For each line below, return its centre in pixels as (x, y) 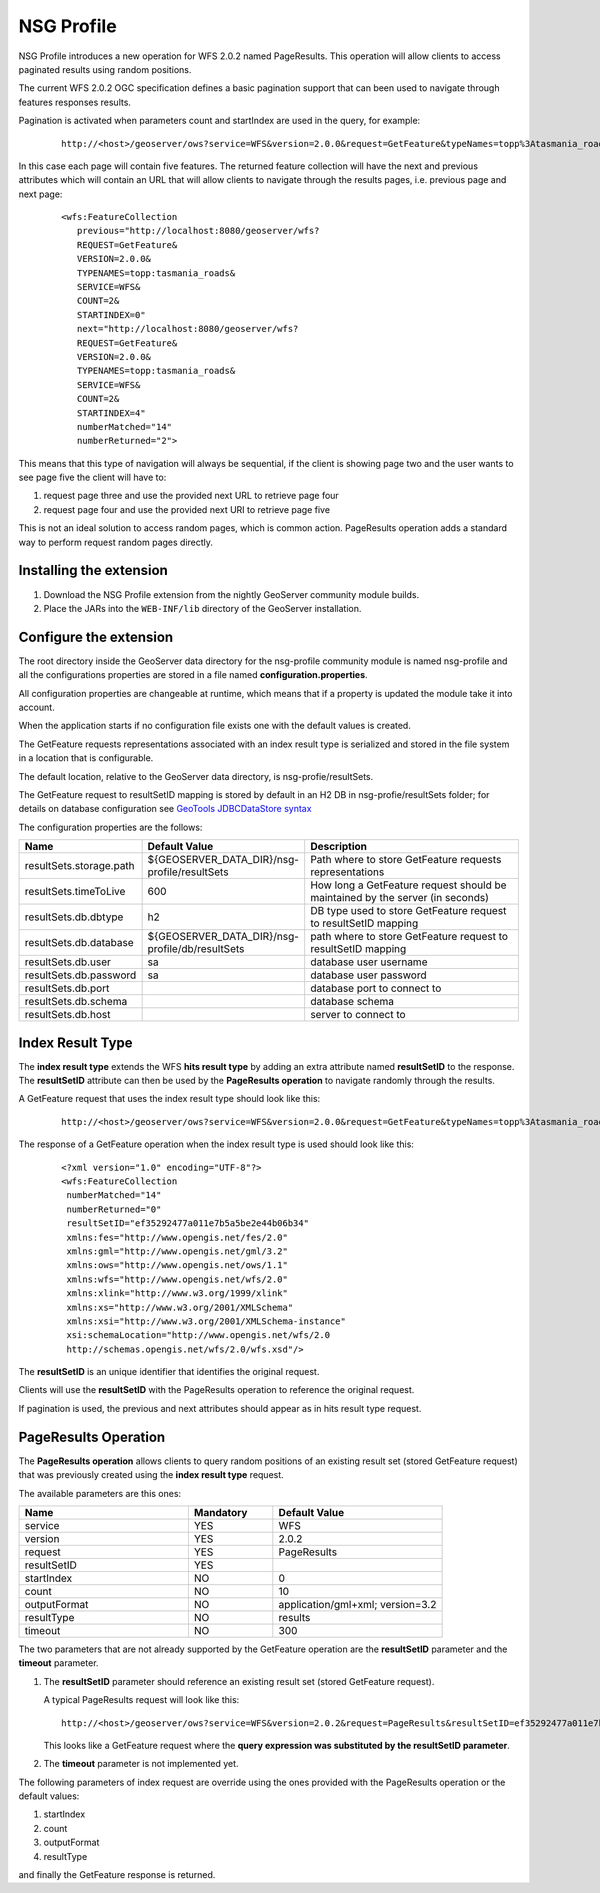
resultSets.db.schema (76, 1002)
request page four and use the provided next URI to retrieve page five (186, 509)
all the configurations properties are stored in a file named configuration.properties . (193, 675)
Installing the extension (93, 570)
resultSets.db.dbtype (74, 917)
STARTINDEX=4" (111, 413)
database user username (369, 962)
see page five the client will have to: (92, 477)
